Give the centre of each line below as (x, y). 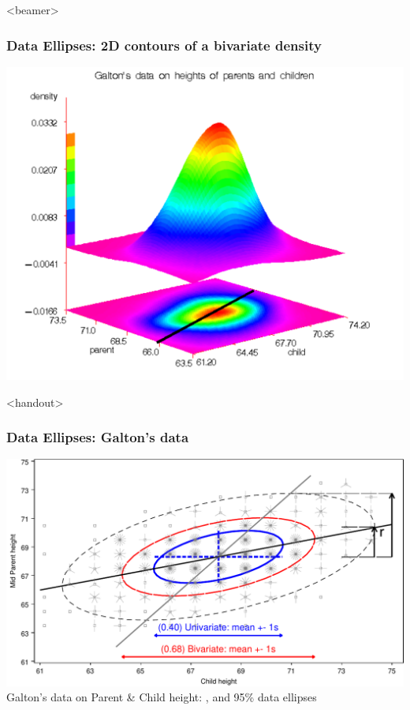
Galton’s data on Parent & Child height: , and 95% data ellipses (162, 697)
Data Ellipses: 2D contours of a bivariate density (164, 45)
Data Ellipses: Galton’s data (98, 437)
